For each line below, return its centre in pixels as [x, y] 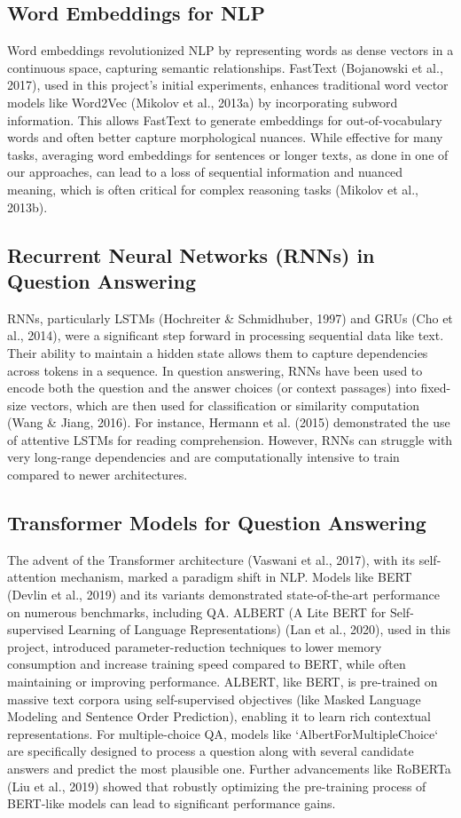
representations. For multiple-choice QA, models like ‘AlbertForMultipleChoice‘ [223, 733]
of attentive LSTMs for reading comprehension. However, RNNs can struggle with [230, 439]
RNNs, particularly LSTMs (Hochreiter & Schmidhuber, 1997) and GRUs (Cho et [230, 318]
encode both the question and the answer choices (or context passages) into [212, 388]
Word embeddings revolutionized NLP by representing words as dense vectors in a [230, 50]
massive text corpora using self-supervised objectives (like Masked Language [214, 699]
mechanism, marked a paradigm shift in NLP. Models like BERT [236, 577]
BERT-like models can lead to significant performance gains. [172, 803]
